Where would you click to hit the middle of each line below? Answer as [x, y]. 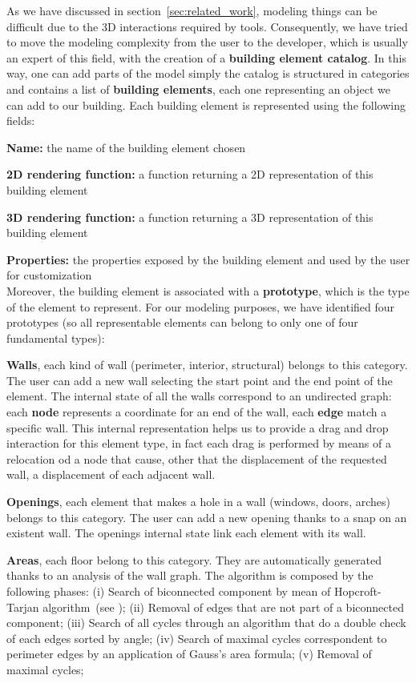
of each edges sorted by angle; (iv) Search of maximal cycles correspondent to [197, 638]
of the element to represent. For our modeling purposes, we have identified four [201, 306]
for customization [49, 275]
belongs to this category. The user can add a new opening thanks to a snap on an [207, 517]
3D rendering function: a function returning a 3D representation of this [190, 217]
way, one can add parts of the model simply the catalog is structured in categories [208, 73]
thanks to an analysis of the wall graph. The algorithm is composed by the [190, 575]
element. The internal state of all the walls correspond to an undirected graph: [199, 396]
